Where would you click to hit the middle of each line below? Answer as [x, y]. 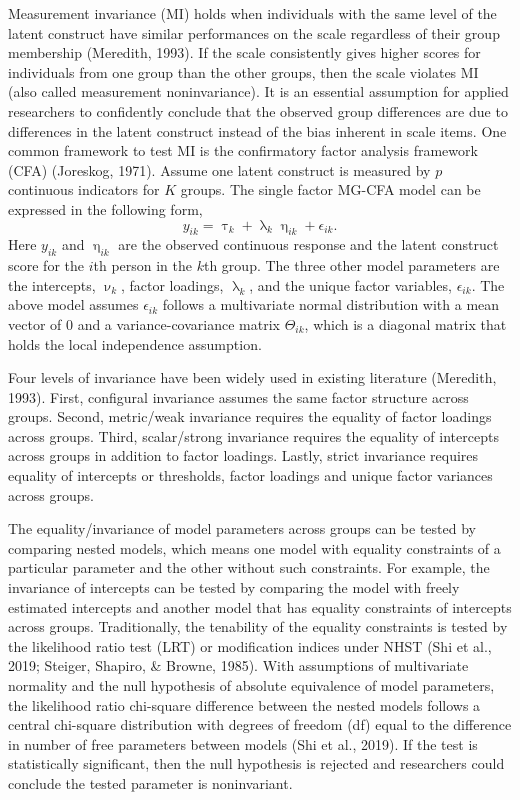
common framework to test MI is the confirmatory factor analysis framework [243, 150]
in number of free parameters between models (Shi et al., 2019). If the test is [243, 743]
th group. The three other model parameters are [351, 265]
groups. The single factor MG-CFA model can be [330, 189]
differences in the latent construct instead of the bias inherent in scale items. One [257, 130]
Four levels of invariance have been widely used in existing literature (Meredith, [252, 377]
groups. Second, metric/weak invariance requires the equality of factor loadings [250, 416]
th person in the [143, 265]
